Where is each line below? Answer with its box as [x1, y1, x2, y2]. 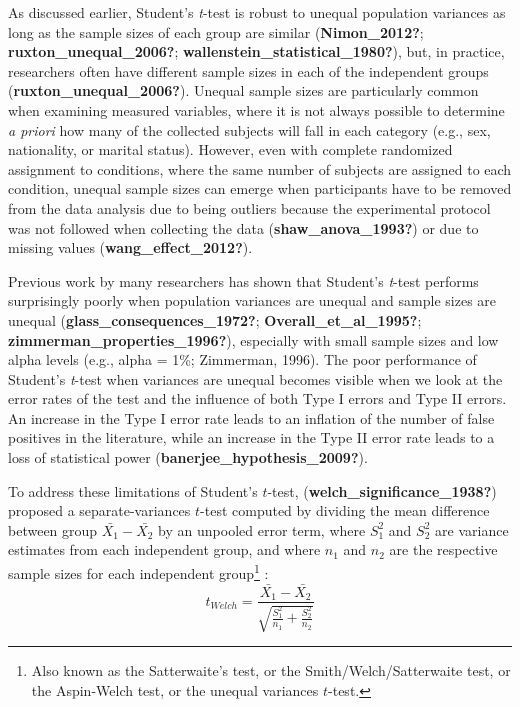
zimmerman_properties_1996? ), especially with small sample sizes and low [8, 329, 499, 350]
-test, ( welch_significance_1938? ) [267, 480, 497, 501]
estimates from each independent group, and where [8, 539, 321, 560]
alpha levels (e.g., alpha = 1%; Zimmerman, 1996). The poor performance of [8, 349, 477, 370]
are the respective [389, 539, 498, 560]
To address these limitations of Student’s [8, 480, 258, 501]
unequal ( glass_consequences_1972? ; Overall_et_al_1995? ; [8, 309, 422, 330]
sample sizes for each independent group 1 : [8, 560, 269, 583]
